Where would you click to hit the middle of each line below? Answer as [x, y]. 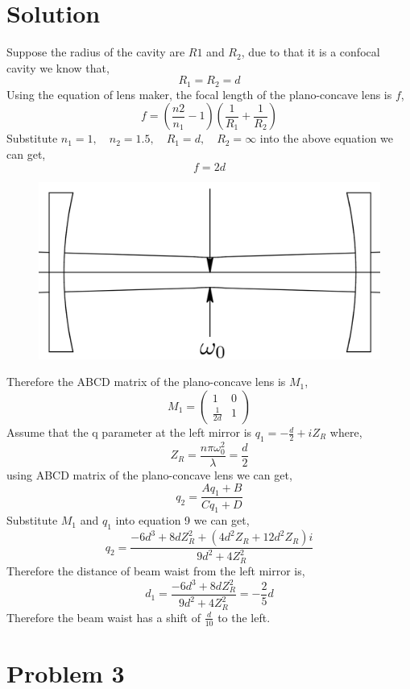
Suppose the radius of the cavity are [96, 52]
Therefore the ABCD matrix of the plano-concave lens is [146, 382]
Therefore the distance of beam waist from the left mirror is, [156, 570]
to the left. [244, 617]
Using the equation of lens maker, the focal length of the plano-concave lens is [199, 94]
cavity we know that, [58, 67]
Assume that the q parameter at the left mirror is [129, 432]
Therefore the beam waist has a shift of [104, 617]
